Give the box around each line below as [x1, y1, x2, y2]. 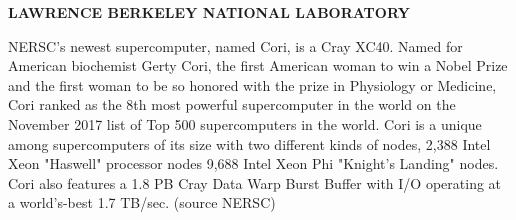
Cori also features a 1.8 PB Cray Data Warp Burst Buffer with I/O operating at [8, 172, 502, 193]
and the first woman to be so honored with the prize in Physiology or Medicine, [8, 74, 497, 95]
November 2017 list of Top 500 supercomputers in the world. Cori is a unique [8, 113, 482, 134]
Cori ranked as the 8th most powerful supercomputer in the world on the [8, 94, 456, 115]
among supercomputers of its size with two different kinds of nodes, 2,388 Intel [8, 133, 491, 154]
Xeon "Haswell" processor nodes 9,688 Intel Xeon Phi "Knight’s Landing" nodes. [8, 153, 499, 174]
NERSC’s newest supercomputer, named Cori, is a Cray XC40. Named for [8, 35, 463, 56]
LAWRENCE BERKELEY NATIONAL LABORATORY [8, 2, 410, 22]
